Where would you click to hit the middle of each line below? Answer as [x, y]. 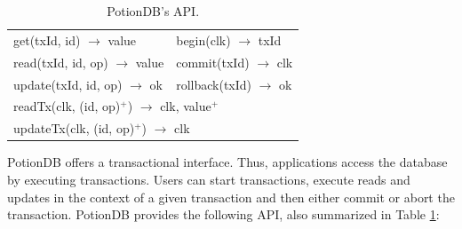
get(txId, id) [47, 39]
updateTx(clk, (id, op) [74, 128]
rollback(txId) [214, 84]
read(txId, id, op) [61, 62]
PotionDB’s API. [153, 11]
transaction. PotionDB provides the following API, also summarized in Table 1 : [223, 214]
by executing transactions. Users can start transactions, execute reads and [209, 179]
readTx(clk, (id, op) [67, 106]
